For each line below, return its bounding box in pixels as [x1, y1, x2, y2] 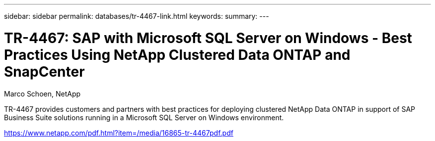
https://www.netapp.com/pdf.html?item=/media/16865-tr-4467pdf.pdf [4, 128, 233, 137]
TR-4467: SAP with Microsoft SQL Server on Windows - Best [4, 29, 412, 47]
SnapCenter [4, 63, 85, 80]
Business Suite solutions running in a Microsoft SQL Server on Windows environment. [4, 113, 284, 122]
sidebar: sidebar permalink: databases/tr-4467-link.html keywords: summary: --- [4, 12, 269, 20]
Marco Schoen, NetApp [4, 89, 81, 98]
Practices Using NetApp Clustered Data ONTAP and [4, 46, 351, 63]
